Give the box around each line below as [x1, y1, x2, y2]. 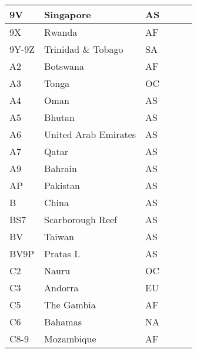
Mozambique [44, 332, 96, 345]
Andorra [44, 281, 79, 294]
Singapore [44, 8, 91, 21]
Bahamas [44, 315, 82, 328]
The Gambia [44, 298, 96, 311]
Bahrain [44, 162, 77, 175]
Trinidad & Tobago [44, 42, 123, 56]
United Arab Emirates [44, 127, 136, 141]
